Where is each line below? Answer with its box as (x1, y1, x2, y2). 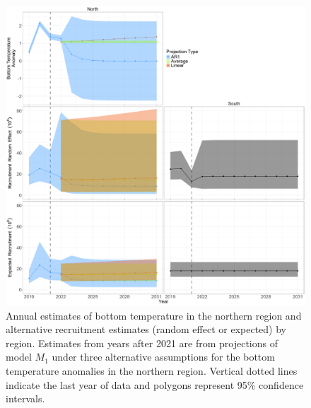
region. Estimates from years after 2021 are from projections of (6, 335, 278, 350)
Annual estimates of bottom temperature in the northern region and (6, 308, 302, 322)
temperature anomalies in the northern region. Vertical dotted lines (6, 363, 298, 378)
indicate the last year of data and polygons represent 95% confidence (6, 377, 304, 392)
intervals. (6, 391, 45, 406)
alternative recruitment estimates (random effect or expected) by (6, 322, 286, 337)
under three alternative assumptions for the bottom (52, 349, 275, 364)
